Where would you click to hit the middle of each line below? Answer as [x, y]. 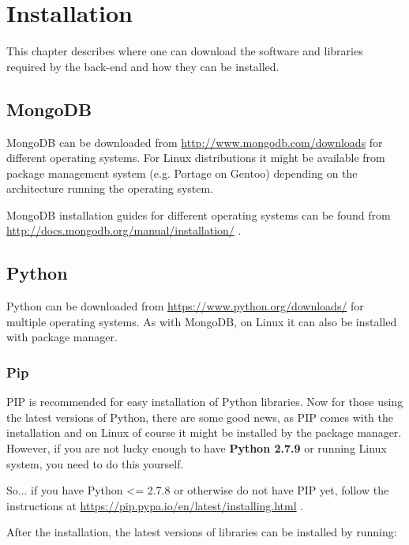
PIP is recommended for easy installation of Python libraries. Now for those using [205, 402]
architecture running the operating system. [110, 188]
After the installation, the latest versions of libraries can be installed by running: [202, 532]
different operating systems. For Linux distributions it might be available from [196, 158]
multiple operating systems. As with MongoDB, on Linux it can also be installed [202, 321]
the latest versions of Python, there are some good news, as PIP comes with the [200, 417]
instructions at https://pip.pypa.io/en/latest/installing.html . [155, 505]
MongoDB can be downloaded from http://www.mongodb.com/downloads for [195, 142]
